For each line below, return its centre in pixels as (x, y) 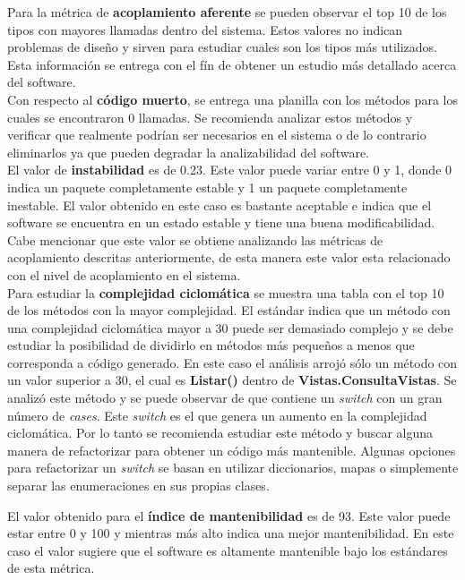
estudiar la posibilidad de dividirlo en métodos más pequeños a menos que (211, 345)
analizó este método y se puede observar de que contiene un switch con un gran (225, 398)
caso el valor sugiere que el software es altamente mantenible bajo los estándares (228, 550)
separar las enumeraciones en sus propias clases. (138, 486)
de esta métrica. (51, 568)
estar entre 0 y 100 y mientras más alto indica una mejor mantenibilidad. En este (231, 533)
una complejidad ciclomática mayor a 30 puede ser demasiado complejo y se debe (230, 327)
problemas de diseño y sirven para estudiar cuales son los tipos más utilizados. (223, 47)
